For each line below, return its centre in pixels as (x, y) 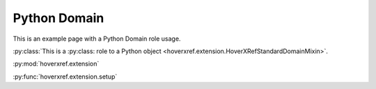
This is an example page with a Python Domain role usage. (97, 39)
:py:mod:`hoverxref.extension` (56, 64)
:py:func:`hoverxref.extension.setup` (65, 77)
